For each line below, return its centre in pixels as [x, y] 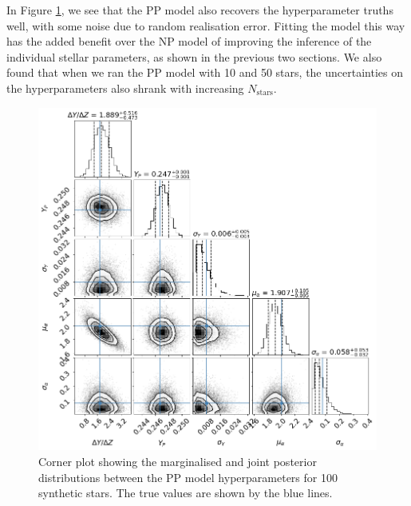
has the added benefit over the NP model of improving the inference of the [189, 41]
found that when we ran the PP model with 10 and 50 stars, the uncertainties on [205, 72]
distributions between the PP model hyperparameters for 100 [188, 477]
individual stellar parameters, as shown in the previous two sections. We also [194, 56]
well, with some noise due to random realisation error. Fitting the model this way [206, 25]
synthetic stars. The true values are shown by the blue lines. [186, 493]
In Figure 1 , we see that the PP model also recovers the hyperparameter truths [200, 10]
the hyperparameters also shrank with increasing [125, 88]
